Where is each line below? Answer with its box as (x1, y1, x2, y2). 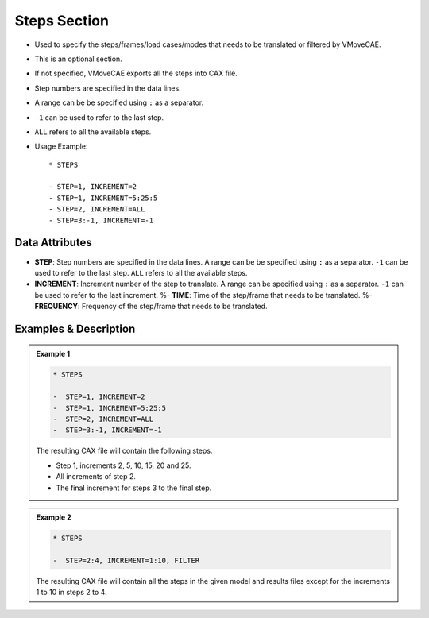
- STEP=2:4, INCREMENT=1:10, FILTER (52, 556, 200, 565)
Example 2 (36, 512, 71, 522)
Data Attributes (14, 236, 92, 249)
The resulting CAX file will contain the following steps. (36, 446, 213, 456)
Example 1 (36, 349, 71, 358)
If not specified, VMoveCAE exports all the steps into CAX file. (34, 68, 238, 79)
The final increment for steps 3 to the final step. (56, 483, 212, 492)
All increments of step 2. (56, 472, 137, 481)
